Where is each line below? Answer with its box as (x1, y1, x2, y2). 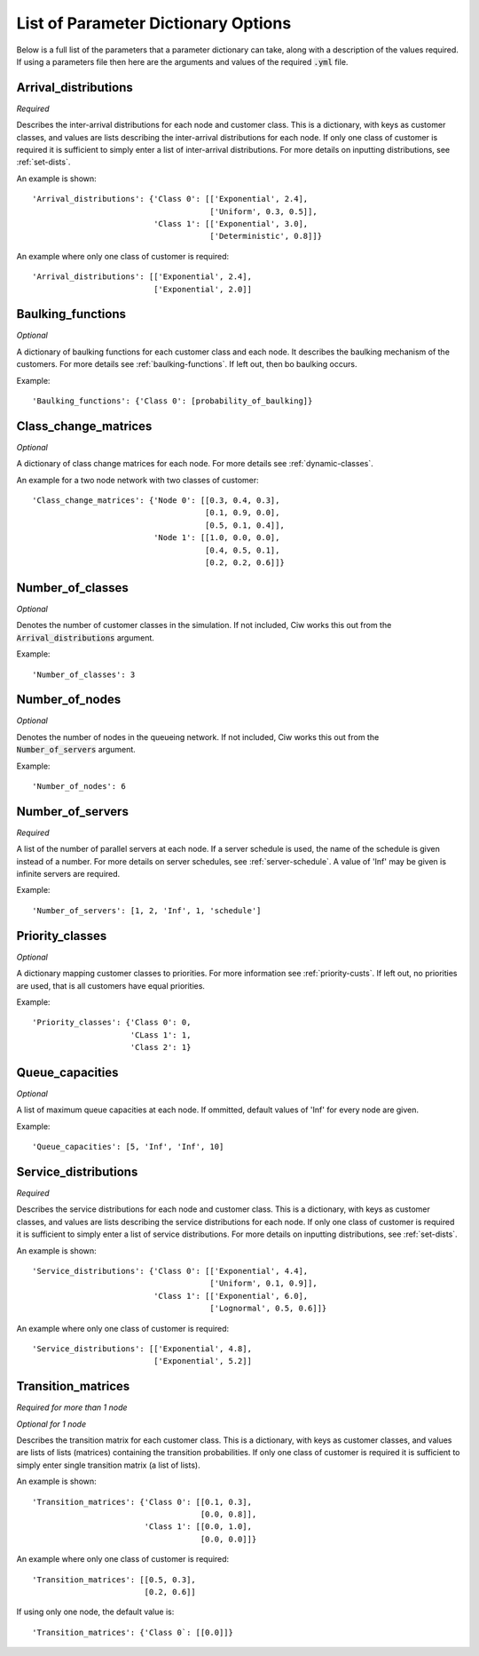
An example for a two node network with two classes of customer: (16, 474, 259, 485)
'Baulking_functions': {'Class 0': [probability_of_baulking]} (32, 396, 313, 406)
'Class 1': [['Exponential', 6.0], (153, 1291, 309, 1301)
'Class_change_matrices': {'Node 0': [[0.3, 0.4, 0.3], (32, 496, 280, 506)
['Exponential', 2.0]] (153, 284, 253, 294)
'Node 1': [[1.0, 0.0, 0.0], (153, 533, 280, 543)
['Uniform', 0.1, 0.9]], (209, 1278, 318, 1288)
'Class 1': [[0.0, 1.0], (144, 1522, 253, 1532)
